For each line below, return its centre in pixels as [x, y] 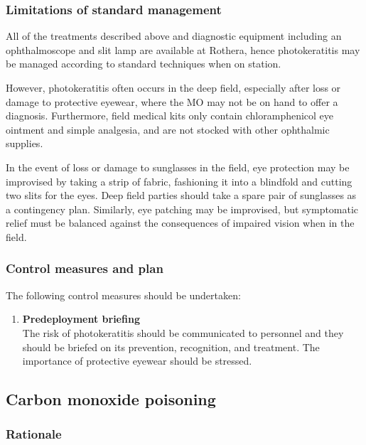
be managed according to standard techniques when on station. [144, 64]
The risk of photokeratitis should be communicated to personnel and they [183, 332]
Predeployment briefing [81, 319]
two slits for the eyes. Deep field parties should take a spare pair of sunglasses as [181, 195]
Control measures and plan [85, 268]
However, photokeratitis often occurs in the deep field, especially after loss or [173, 87]
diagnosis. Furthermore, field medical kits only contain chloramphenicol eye [170, 116]
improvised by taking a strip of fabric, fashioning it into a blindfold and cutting [179, 181]
